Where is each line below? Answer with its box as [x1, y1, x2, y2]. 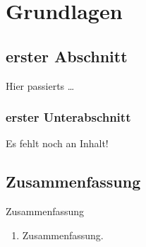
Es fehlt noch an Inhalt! [6, 136, 109, 151]
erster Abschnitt [6, 45, 128, 67]
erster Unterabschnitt [6, 108, 131, 126]
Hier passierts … [6, 78, 75, 93]
